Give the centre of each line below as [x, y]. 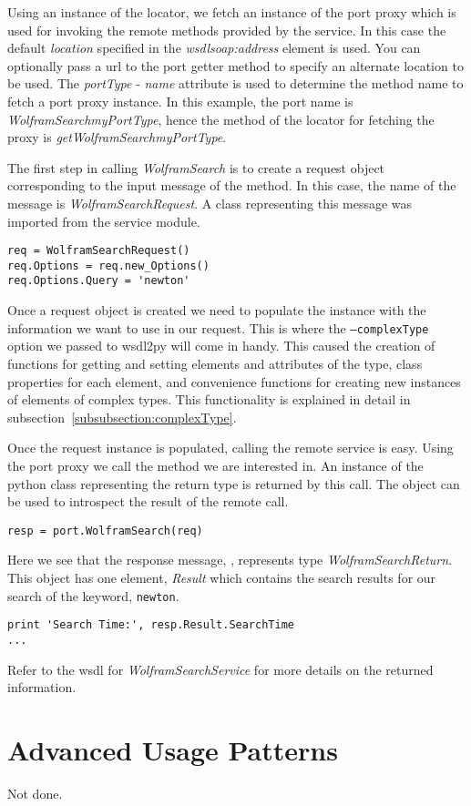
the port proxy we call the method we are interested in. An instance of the [215, 465]
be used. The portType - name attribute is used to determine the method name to [235, 83]
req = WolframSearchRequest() [99, 251]
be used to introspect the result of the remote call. [148, 501]
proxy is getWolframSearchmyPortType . [117, 137]
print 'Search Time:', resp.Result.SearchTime [151, 625]
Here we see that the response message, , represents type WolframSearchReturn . [230, 560]
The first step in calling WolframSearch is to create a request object [196, 167]
